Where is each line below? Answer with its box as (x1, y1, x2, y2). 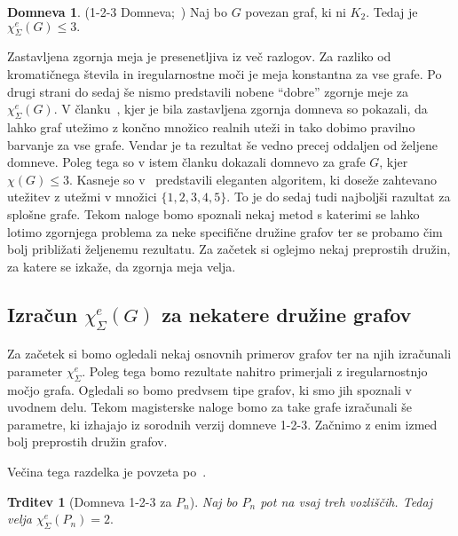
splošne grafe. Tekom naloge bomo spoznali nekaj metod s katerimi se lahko (7, 204, 420, 223)
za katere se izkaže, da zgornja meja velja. (7, 256, 236, 275)
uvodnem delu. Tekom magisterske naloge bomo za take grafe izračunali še (7, 398, 413, 416)
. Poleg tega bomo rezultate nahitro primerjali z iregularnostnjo (82, 361, 428, 380)
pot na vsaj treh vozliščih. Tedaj (260, 492, 432, 510)
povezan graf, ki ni (245, 3, 346, 20)
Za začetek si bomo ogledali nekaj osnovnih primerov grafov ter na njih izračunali (7, 344, 452, 363)
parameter (7, 361, 63, 380)
